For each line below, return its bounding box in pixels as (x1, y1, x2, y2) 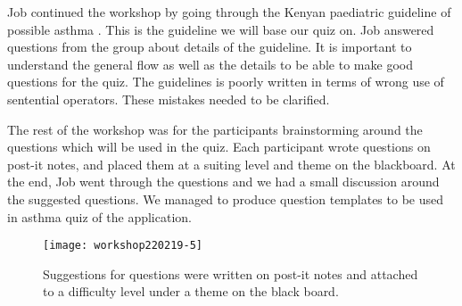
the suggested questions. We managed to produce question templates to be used (7, 189, 443, 208)
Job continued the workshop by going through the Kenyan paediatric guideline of (7, 3, 451, 21)
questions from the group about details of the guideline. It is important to (7, 37, 412, 56)
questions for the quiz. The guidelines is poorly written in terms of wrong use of (7, 72, 444, 91)
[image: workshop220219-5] (43, 239, 202, 252)
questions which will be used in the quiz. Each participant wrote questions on (7, 137, 431, 156)
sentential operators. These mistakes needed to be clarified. (7, 89, 330, 108)
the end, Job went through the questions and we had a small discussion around (7, 172, 440, 191)
